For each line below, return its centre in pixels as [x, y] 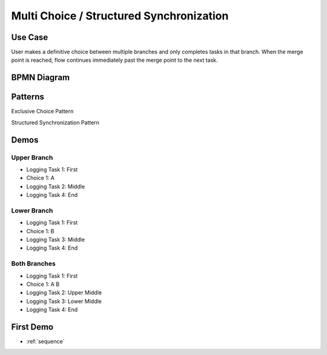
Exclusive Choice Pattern [42, 111]
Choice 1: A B [43, 284]
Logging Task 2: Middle [55, 186]
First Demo [32, 327]
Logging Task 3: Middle [55, 240]
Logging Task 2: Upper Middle [64, 293]
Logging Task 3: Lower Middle [64, 301]
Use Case [30, 37]
